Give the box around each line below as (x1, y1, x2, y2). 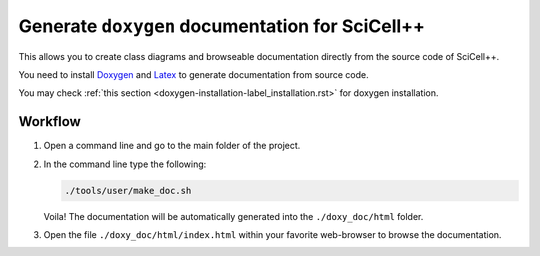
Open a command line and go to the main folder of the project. (43, 140, 301, 152)
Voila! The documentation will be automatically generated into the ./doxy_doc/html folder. (43, 210, 424, 222)
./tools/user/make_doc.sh (64, 185, 192, 196)
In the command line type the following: (43, 158, 207, 170)
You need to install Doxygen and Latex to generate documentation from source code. (18, 68, 369, 80)
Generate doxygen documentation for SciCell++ (18, 15, 425, 37)
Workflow (18, 113, 82, 130)
